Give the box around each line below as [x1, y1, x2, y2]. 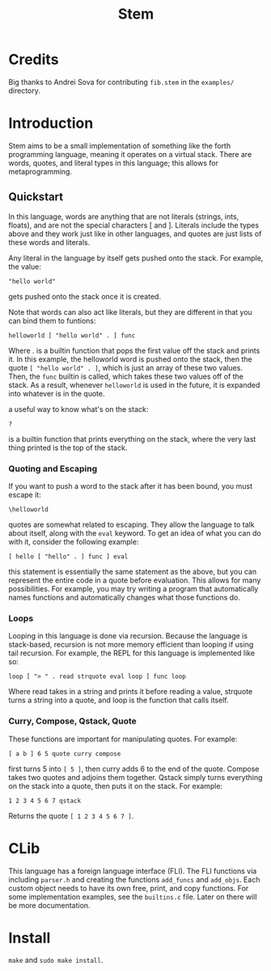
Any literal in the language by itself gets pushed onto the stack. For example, [8, 252, 264, 263]
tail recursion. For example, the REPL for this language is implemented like [8, 648, 256, 658]
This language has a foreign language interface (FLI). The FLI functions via [8, 866, 257, 876]
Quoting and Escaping [8, 463, 98, 474]
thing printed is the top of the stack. [8, 443, 128, 452]
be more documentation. [8, 900, 91, 910]
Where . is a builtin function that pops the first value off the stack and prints [8, 346, 260, 355]
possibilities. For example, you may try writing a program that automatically [8, 583, 259, 593]
